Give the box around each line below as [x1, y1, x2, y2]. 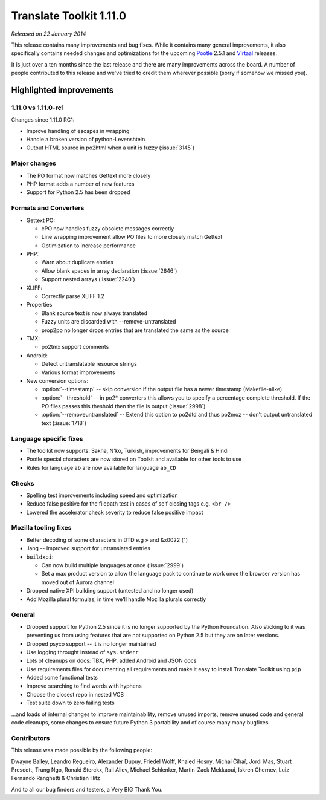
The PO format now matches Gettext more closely [26, 172, 151, 179]
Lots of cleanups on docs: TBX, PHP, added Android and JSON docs [26, 657, 197, 665]
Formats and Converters [11, 204, 85, 212]
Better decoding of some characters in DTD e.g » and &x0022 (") [26, 536, 188, 544]
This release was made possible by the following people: [11, 747, 152, 754]
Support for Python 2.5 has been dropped [26, 189, 130, 196]
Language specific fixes [11, 434, 83, 443]
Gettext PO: [26, 216, 56, 224]
